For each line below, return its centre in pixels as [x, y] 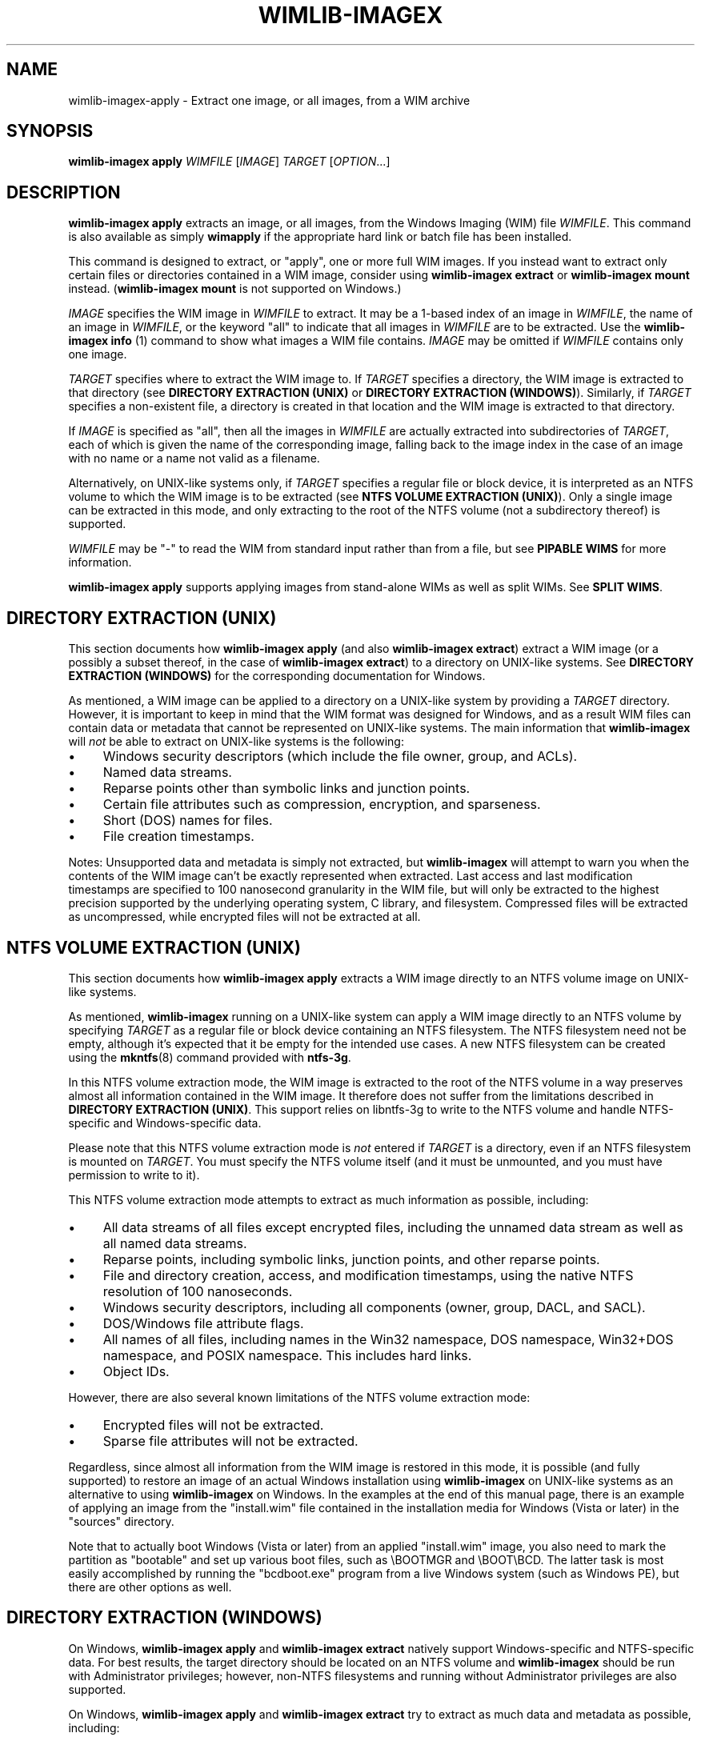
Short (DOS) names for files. [188, 820]
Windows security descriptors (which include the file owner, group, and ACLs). [340, 756]
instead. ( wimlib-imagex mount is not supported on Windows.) [235, 289]
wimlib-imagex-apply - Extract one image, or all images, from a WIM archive [269, 100]
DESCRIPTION [64, 192]
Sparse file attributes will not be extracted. [230, 1441]
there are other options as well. [150, 1587]
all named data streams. [175, 1243]
